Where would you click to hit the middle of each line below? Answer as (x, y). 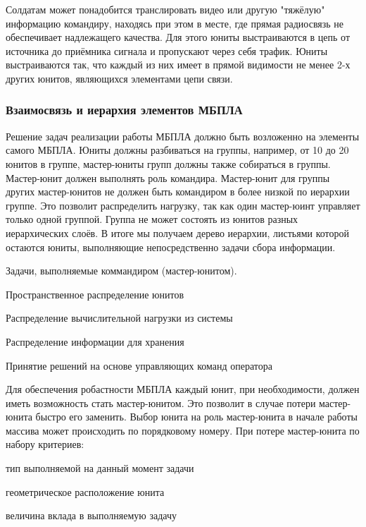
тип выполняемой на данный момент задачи (100, 468)
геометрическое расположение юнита (85, 491)
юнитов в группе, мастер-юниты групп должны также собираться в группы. (168, 163)
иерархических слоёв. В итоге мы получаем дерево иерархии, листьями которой (178, 232)
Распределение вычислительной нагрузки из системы (119, 318)
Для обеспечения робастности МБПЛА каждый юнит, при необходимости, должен (183, 389)
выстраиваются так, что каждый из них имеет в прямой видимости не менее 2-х (178, 65)
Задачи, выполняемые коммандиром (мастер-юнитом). (121, 271)
